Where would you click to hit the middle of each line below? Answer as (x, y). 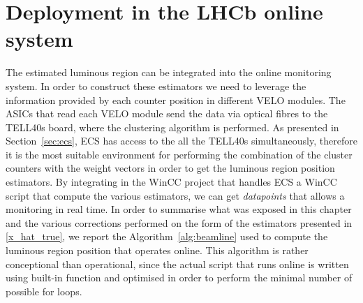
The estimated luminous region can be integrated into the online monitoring (169, 72)
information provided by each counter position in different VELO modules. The (176, 99)
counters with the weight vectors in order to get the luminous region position (170, 168)
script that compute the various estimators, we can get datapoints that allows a (175, 195)
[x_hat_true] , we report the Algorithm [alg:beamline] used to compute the (167, 236)
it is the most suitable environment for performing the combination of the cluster (179, 154)
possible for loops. (44, 291)
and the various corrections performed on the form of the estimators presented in (179, 222)
